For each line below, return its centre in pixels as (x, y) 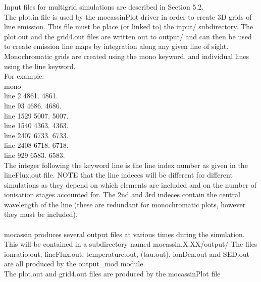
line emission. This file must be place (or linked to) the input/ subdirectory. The (129, 26)
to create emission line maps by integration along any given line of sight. (116, 46)
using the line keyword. (40, 66)
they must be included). (41, 214)
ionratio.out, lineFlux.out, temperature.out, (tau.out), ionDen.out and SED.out (127, 253)
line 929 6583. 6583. (35, 155)
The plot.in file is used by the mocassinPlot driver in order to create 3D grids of (128, 16)
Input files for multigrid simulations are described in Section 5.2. (104, 7)
